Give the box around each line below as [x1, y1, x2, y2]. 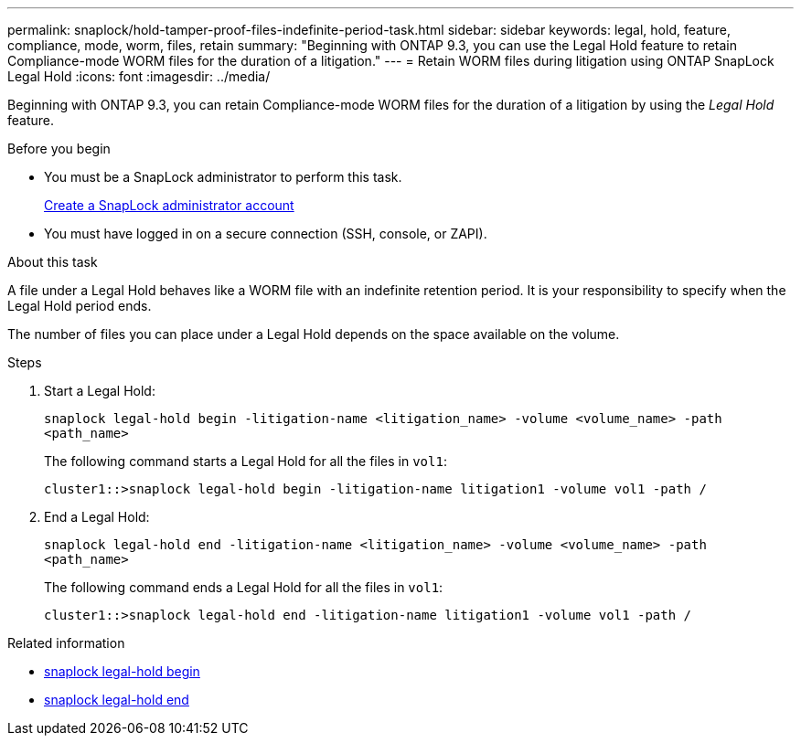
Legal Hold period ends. [7, 298, 152, 313]
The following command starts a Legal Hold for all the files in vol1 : [44, 453, 447, 469]
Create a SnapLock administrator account [44, 197, 294, 213]
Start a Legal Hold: [44, 383, 155, 398]
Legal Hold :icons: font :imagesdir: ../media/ [7, 69, 271, 84]
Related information [7, 635, 125, 651]
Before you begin [7, 141, 111, 156]
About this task [7, 254, 98, 270]
